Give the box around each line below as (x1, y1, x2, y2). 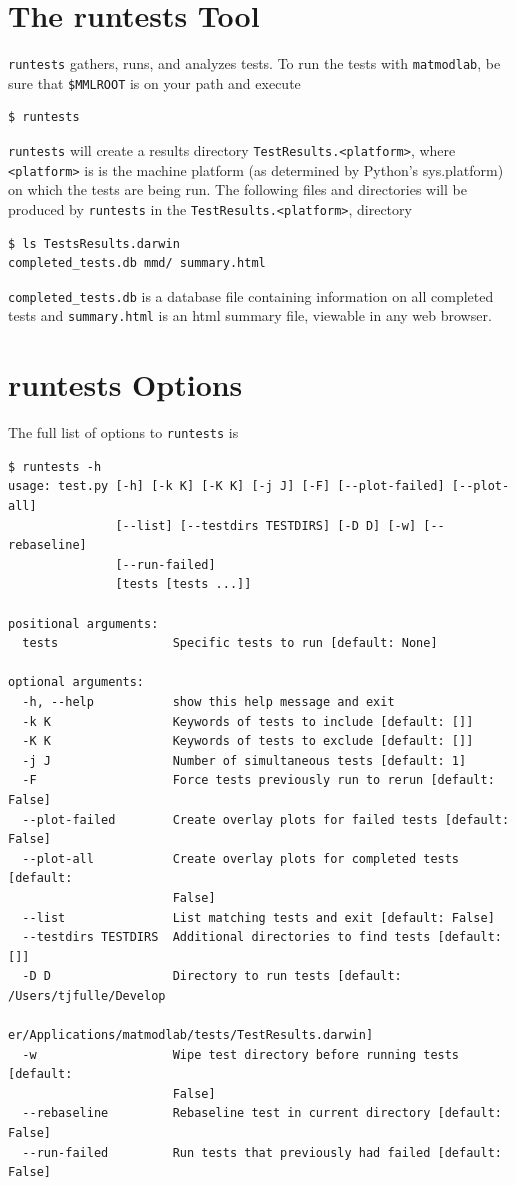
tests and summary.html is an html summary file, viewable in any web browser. (8, 305, 492, 326)
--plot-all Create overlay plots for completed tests (22, 851, 460, 866)
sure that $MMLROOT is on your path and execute (8, 72, 301, 93)
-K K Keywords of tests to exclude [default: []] (22, 734, 474, 749)
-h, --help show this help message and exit (22, 695, 395, 709)
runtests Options (8, 364, 243, 405)
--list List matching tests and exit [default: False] (22, 910, 495, 925)
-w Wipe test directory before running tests (22, 1047, 460, 1062)
